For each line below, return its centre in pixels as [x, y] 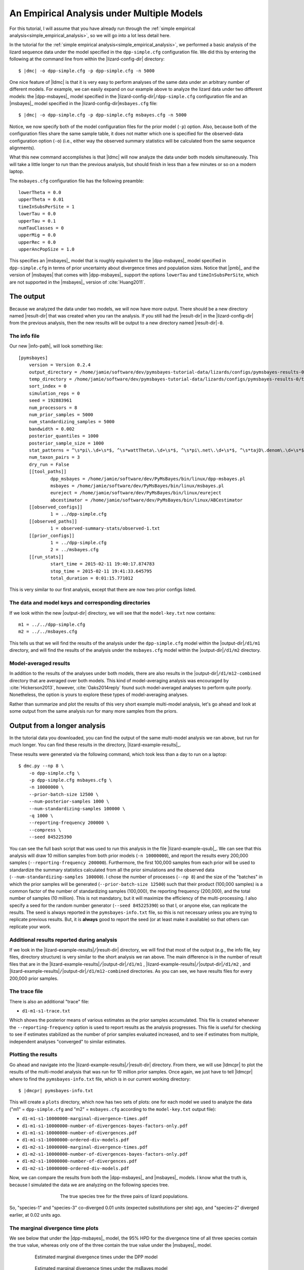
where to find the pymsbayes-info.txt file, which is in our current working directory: [100, 1079]
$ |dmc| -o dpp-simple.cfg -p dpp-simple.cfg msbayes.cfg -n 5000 [103, 115]
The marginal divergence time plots [54, 1228]
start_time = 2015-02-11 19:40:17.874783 [102, 564]
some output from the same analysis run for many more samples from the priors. [93, 711]
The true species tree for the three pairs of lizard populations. [124, 1196]
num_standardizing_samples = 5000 [72, 422]
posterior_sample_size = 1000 [66, 443]
